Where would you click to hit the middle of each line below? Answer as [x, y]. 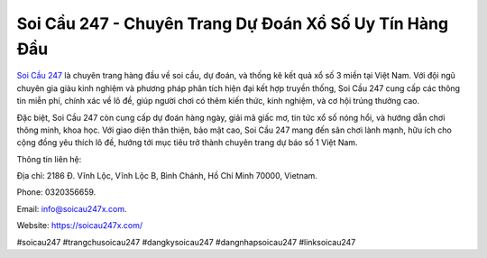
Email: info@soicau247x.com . [72, 208]
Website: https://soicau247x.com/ [80, 226]
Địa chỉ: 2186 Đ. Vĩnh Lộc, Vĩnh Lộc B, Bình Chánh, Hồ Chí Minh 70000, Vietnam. [167, 176]
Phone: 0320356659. [56, 192]
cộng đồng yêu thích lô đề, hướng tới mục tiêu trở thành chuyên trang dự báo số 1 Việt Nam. [187, 143]
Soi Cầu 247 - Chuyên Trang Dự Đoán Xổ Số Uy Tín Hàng [233, 23]
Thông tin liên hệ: [49, 159]
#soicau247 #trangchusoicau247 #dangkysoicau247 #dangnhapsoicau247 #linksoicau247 [186, 242]
